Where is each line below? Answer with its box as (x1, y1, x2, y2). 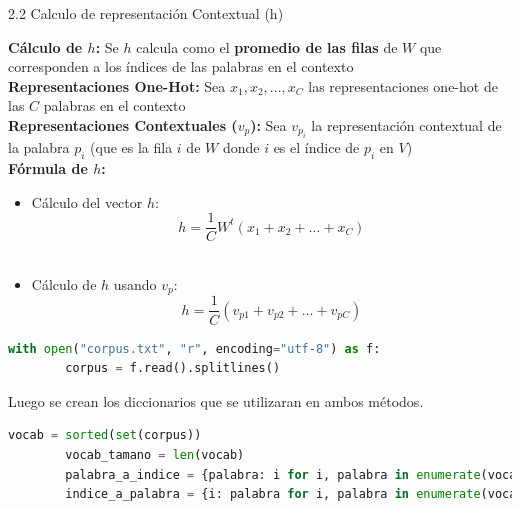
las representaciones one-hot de (308, 75, 498, 96)
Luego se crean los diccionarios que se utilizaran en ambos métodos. (8, 390, 424, 411)
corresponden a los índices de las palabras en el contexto (8, 56, 354, 77)
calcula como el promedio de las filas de (136, 36, 398, 57)
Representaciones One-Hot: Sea (8, 75, 226, 96)
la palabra (8, 137, 70, 158)
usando (113, 274, 157, 295)
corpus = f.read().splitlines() (65, 361, 281, 376)
